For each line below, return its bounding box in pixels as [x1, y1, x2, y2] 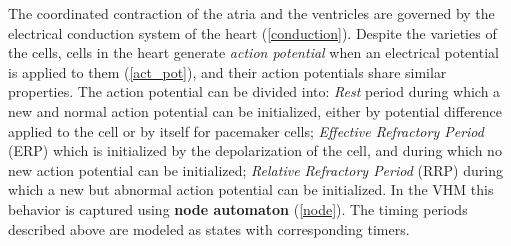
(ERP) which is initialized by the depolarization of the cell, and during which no [8, 140, 502, 161]
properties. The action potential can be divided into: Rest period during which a [8, 81, 501, 102]
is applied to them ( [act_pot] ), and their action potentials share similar [8, 61, 447, 82]
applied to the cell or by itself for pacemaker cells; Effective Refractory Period [8, 120, 484, 141]
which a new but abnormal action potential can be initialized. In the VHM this [8, 179, 494, 200]
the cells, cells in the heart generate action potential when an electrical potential [8, 42, 499, 63]
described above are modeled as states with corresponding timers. [8, 218, 410, 239]
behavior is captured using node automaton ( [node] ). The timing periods [8, 198, 468, 219]
